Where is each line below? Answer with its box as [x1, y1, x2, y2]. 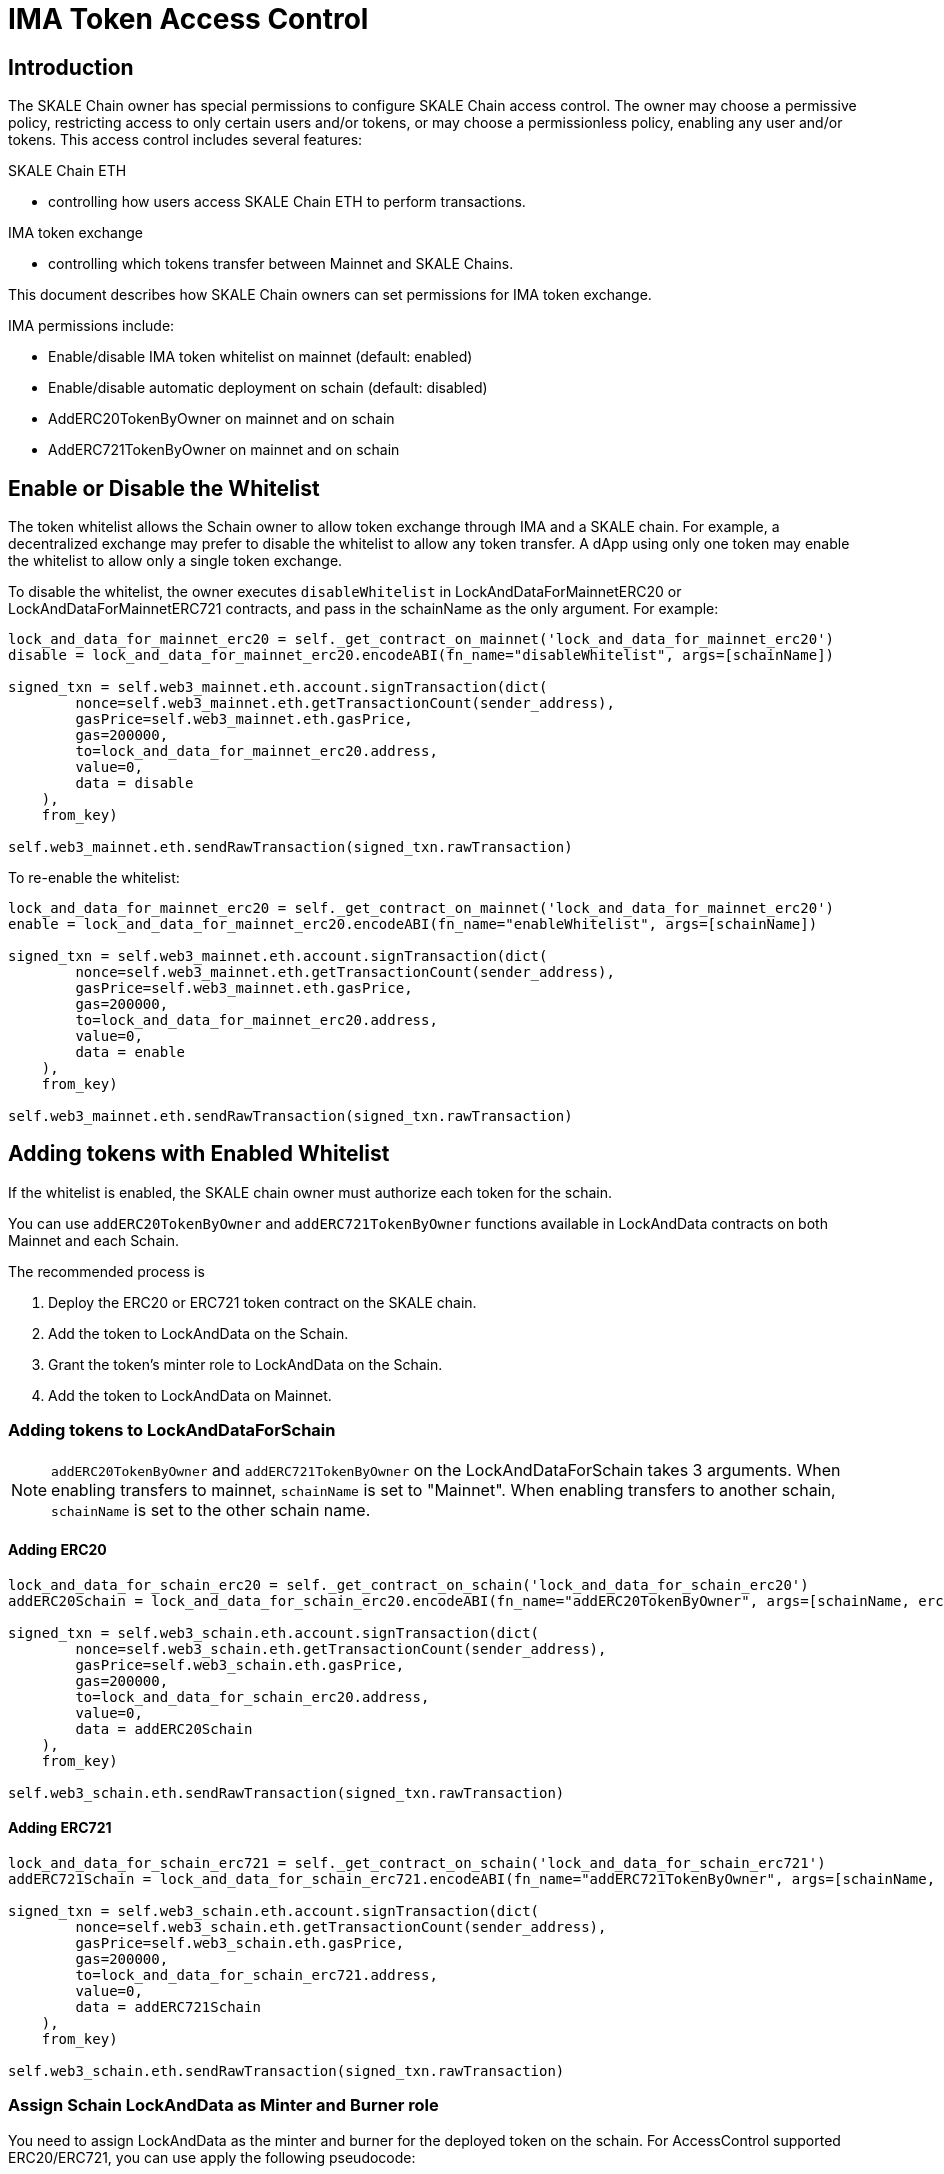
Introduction [8, 54, 134, 80]
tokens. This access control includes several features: [8, 131, 363, 149]
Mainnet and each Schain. [8, 1231, 179, 1249]
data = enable [75, 1044, 186, 1061]
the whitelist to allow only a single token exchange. [8, 552, 343, 570]
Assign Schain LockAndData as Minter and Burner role [8, 2095, 439, 2116]
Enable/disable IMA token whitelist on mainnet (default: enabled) [48, 348, 473, 366]
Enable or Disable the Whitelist [8, 475, 320, 501]
